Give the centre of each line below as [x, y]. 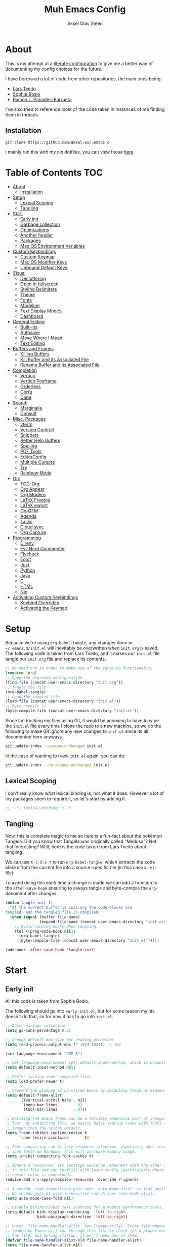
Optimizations [35, 230]
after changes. [43, 894]
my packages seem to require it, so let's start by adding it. [66, 798]
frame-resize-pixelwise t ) [54, 1138]
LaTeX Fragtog [35, 500]
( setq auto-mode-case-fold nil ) [39, 1198]
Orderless [30, 387]
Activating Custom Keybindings [45, 597]
